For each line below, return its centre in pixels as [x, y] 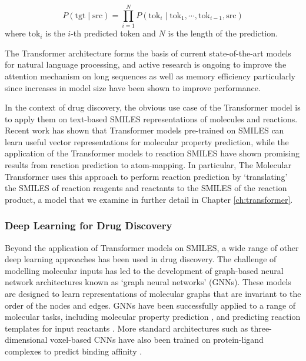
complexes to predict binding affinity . [74, 351]
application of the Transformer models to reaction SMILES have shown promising [152, 153]
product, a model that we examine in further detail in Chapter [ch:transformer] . [149, 199]
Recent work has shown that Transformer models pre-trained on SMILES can [144, 130]
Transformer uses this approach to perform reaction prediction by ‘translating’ [146, 176]
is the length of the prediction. [223, 33]
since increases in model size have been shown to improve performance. [133, 87]
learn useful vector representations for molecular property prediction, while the [147, 141]
